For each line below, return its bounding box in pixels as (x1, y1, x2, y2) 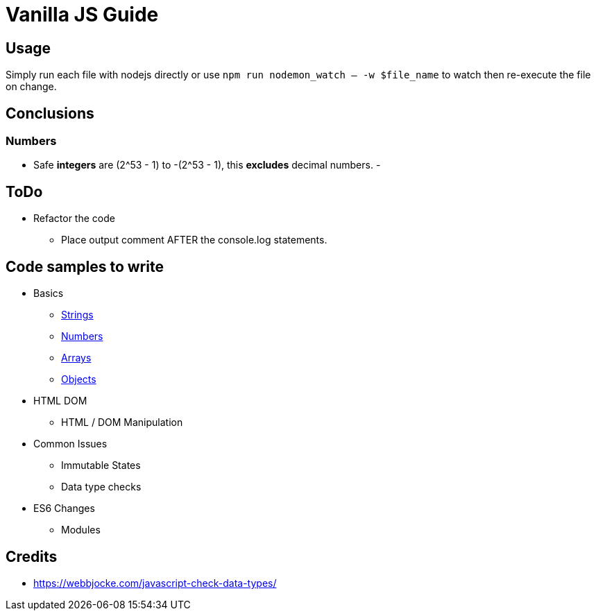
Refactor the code (33, 212, 115, 225)
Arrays (61, 352, 92, 364)
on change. (6, 80, 57, 93)
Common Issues (33, 438, 108, 450)
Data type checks (61, 481, 142, 493)
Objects (61, 373, 96, 386)
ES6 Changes (33, 502, 95, 515)
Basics (33, 287, 64, 300)
